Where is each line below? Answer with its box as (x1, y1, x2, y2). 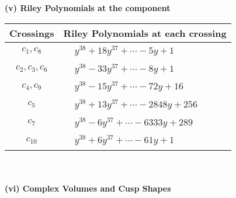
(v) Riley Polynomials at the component (5, 2, 171, 13)
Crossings (9, 26, 54, 40)
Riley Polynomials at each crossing (63, 26, 227, 40)
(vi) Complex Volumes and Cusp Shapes (5, 182, 171, 194)
